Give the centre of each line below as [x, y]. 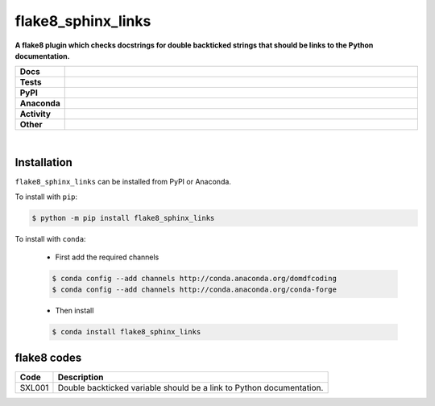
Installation [43, 162]
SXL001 [34, 387]
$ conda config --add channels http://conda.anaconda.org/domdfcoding [195, 278]
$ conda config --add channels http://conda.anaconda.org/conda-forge [195, 290]
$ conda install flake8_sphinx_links [126, 332]
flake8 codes [48, 357]
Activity [35, 114]
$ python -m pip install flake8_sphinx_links [123, 218]
